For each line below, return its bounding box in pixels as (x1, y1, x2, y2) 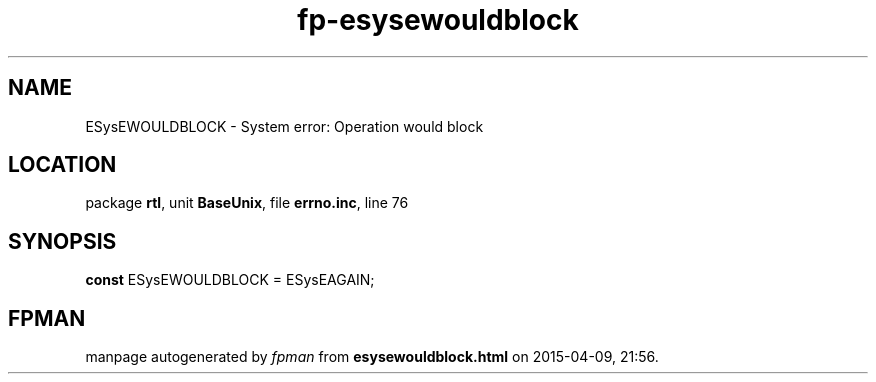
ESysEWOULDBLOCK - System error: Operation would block (85, 117, 484, 135)
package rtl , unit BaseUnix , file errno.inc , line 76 (85, 194, 409, 212)
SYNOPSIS (8, 228, 117, 254)
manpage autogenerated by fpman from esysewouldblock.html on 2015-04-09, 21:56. (85, 348, 659, 366)
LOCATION (8, 152, 117, 178)
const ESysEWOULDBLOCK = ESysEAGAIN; (85, 271, 375, 289)
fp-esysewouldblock (297, 3, 579, 37)
